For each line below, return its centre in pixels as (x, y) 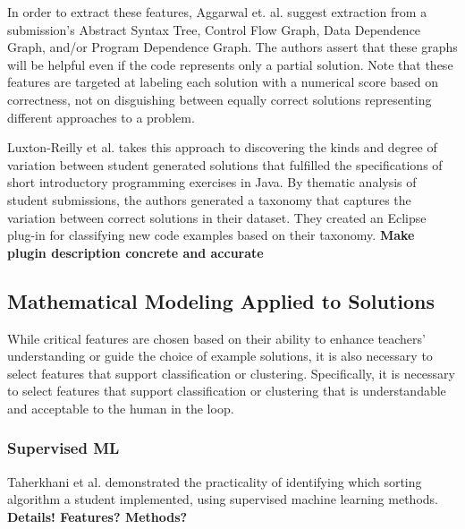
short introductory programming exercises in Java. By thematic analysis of (212, 182)
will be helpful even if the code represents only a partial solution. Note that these (230, 64)
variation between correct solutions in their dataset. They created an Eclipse (217, 217)
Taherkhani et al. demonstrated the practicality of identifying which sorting (215, 481)
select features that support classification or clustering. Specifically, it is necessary (231, 373)
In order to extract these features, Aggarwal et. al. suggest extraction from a (217, 12)
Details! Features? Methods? (97, 516)
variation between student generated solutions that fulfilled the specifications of (225, 164)
